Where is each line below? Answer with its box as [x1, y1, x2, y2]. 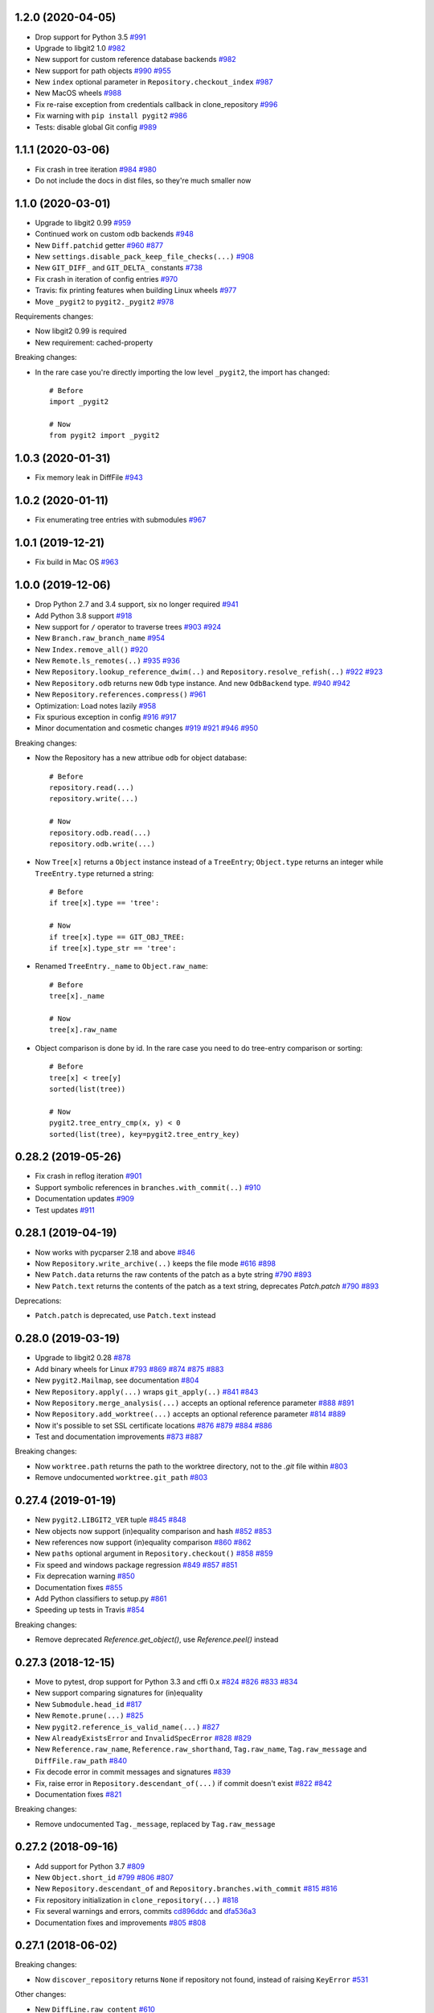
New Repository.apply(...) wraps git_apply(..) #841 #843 [35, 1387, 259, 1396]
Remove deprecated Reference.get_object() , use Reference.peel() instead [35, 1635, 279, 1644]
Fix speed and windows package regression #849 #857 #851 [35, 1560, 238, 1569]
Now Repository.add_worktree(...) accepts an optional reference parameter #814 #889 [35, 1409, 346, 1419]
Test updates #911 [35, 1205, 96, 1215]
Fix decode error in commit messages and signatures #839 [35, 1767, 231, 1777]
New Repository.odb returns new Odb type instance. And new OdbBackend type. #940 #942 [35, 678, 351, 688]
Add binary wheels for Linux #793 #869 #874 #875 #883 [35, 1364, 224, 1374]
